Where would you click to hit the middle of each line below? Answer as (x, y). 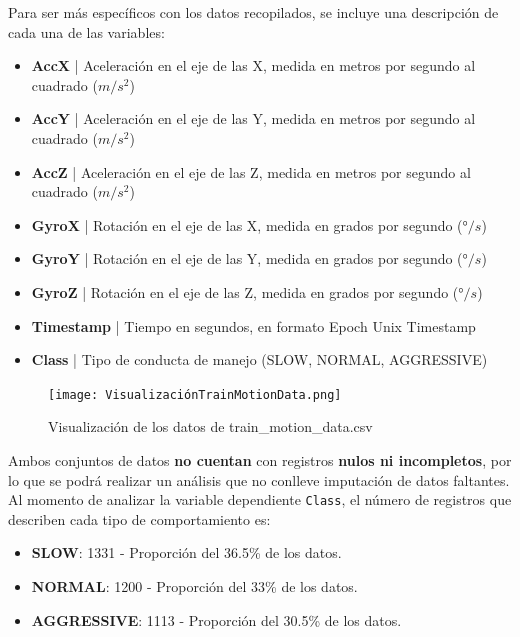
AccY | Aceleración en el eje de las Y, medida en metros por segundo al (253, 118)
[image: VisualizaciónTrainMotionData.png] (195, 394)
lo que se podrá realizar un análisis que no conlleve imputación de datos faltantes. (259, 479)
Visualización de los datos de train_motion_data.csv (210, 426)
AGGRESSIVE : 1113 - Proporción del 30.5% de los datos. (216, 619)
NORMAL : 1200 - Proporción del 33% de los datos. (194, 586)
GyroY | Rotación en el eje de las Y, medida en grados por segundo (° (249, 258)
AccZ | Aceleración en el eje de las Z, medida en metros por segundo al (251, 171)
